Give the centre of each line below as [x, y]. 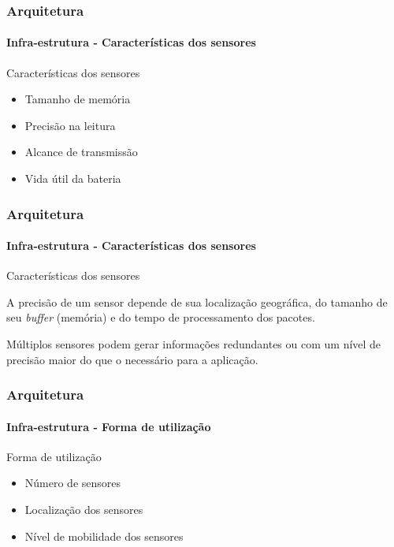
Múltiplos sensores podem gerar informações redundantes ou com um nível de [194, 344]
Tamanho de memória [78, 99]
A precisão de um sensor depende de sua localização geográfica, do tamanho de [197, 301]
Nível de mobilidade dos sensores [104, 536]
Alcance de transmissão [81, 152]
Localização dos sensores [84, 510]
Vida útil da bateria [73, 179]
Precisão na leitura [70, 125]
